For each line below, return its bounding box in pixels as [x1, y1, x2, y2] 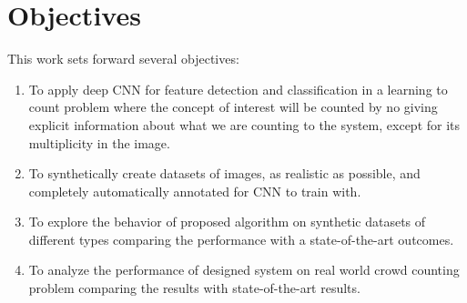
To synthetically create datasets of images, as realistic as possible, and [28, 164, 421, 183]
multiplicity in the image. [28, 133, 170, 152]
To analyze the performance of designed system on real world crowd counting [28, 260, 460, 279]
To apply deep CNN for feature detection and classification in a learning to [28, 79, 448, 98]
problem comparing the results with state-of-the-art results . [28, 278, 360, 298]
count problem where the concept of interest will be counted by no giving [28, 97, 438, 116]
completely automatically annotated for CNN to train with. [28, 181, 361, 200]
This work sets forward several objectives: [7, 49, 239, 68]
